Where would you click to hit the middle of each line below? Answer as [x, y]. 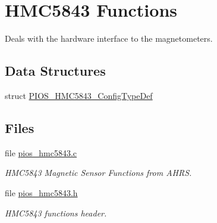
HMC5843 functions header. [56, 213]
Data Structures [55, 71]
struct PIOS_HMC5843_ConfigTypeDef [79, 95]
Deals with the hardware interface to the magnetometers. [109, 38]
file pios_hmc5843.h [41, 192]
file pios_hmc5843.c [41, 152]
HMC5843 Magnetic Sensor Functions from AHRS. [98, 173]
